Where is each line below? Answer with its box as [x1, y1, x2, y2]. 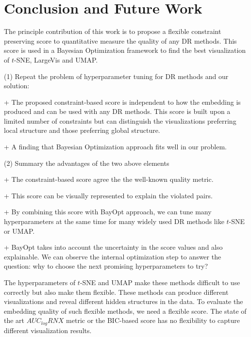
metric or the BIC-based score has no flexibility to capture [66, 315, 240, 325]
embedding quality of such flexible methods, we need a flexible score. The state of [4, 305, 247, 316]
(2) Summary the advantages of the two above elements [4, 158, 169, 168]
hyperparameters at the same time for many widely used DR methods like [4, 216, 224, 226]
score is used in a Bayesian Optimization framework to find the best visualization [4, 45, 246, 55]
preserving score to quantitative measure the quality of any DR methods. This [4, 35, 237, 46]
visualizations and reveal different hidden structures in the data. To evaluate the [4, 296, 243, 306]
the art [4, 315, 25, 325]
